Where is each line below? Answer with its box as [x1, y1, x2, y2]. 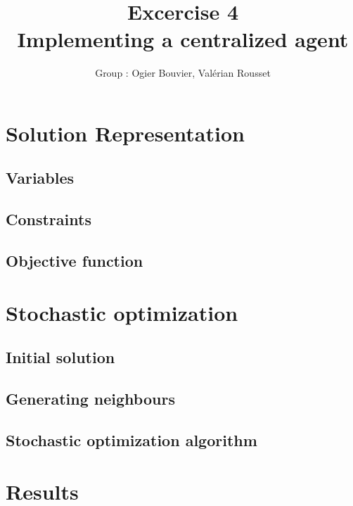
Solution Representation [6, 118, 245, 147]
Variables [6, 167, 75, 189]
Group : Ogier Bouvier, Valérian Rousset [95, 65, 271, 80]
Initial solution [6, 346, 115, 368]
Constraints [6, 208, 91, 230]
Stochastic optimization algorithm [6, 429, 257, 450]
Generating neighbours [6, 387, 175, 409]
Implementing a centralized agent [17, 25, 349, 53]
